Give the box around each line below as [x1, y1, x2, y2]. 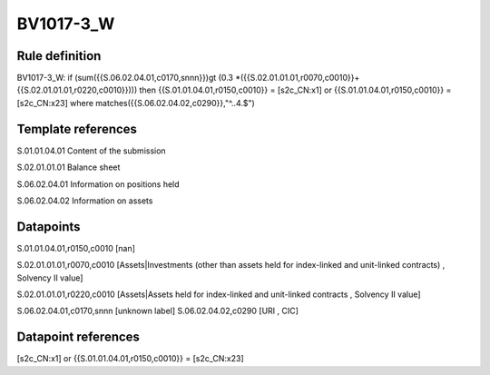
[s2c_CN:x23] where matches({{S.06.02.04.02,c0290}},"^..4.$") [16, 97, 256, 108]
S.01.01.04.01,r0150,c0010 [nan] [16, 242, 136, 253]
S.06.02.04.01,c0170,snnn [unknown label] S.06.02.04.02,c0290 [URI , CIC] [16, 305, 299, 317]
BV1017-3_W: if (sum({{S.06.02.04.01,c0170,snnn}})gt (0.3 [16, 73, 233, 84]
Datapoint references [16, 330, 141, 345]
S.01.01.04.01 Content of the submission [16, 145, 167, 156]
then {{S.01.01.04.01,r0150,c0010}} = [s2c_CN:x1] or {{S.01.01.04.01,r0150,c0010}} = [139, 84, 452, 95]
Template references [16, 121, 138, 136]
